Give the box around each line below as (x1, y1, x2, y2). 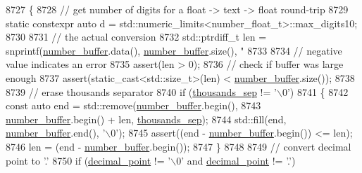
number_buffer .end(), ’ (6, 125, 106, 140)
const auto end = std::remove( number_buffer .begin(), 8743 (6, 98, 261, 113)
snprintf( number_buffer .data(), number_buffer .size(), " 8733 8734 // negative (6, 43, 342, 57)
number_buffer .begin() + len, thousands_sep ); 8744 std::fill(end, (6, 111, 287, 126)
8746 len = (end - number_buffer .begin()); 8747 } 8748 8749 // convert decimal (6, 139, 351, 153)
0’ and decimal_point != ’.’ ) (176, 153, 296, 167)
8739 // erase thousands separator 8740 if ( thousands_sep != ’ (6, 84, 277, 99)
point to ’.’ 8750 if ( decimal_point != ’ (6, 153, 171, 167)
